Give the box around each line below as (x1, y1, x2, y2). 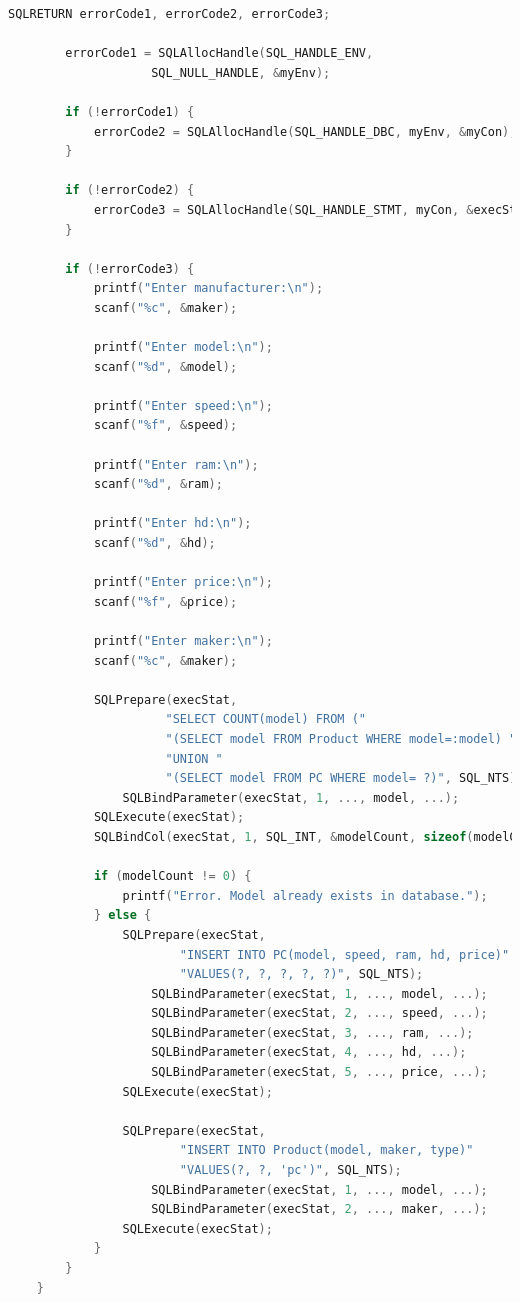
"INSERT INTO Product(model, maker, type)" (179, 1143, 474, 1158)
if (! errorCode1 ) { (65, 104, 195, 119)
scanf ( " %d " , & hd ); (93, 536, 216, 551)
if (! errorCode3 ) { (65, 261, 195, 276)
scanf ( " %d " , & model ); (93, 359, 238, 374)
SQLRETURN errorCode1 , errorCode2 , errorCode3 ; (8, 7, 331, 21)
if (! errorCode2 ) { (65, 183, 195, 198)
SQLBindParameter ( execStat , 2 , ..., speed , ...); (151, 1006, 488, 1021)
